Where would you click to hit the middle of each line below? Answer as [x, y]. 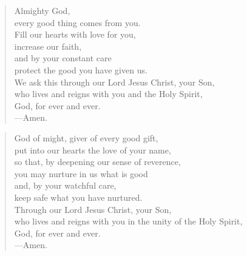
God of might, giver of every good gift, [86, 137]
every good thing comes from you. [77, 22]
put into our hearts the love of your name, [93, 150]
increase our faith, [48, 46]
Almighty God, [42, 10]
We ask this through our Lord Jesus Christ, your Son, [114, 82]
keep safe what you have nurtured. [78, 197]
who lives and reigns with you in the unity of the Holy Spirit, [128, 221]
